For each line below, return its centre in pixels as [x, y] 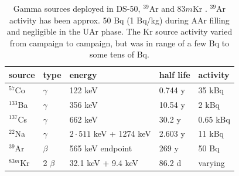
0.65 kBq [214, 119]
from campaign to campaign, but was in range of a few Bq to [119, 43]
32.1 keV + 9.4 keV [104, 163]
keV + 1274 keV [122, 133]
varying [211, 163]
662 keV [83, 119]
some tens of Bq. [119, 54]
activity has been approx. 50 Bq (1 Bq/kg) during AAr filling [119, 20]
